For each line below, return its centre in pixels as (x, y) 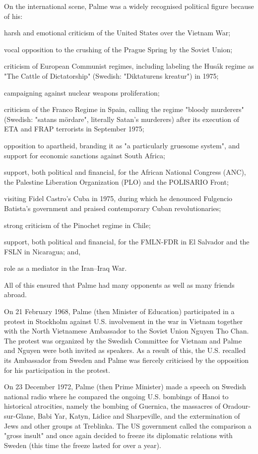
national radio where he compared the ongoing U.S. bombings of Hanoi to (116, 396)
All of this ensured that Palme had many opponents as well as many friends (119, 284)
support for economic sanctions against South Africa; (85, 155)
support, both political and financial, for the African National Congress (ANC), (125, 172)
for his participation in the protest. (57, 370)
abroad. (15, 294)
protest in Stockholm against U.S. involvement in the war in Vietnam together (123, 321)
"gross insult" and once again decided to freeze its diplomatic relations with (118, 435)
